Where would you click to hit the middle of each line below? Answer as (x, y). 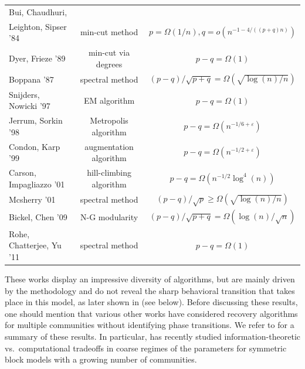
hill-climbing (109, 172)
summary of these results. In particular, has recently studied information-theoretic (152, 336)
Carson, (23, 172)
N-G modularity (109, 217)
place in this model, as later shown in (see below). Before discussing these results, (151, 302)
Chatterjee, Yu (35, 245)
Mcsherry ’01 (32, 199)
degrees (109, 64)
